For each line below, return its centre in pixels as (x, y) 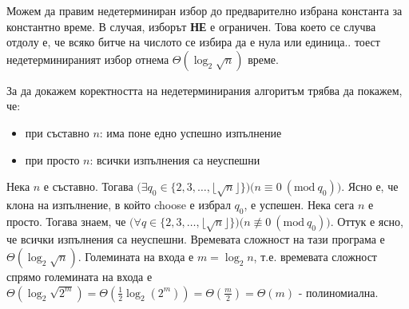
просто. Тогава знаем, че (66, 221)
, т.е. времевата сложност (315, 257)
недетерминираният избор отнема (88, 59)
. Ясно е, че (370, 186)
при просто (52, 159)
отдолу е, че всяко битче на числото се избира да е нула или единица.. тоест (193, 42)
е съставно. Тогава (88, 186)
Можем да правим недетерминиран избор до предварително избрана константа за (204, 10)
